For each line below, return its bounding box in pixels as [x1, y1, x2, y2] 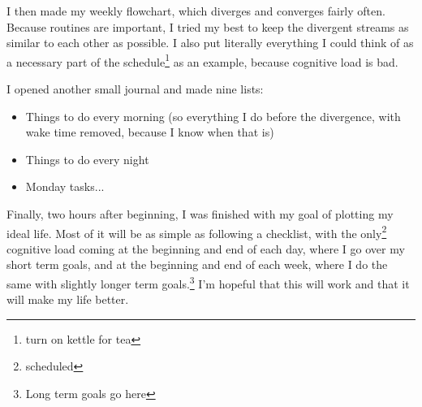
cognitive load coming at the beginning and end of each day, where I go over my [6, 240, 405, 257]
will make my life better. [6, 291, 129, 308]
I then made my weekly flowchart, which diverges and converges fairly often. [6, 2, 385, 19]
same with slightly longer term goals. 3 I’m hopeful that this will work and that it [6, 273, 410, 292]
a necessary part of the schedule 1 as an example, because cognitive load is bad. [6, 50, 398, 70]
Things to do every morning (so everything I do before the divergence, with [25, 107, 401, 124]
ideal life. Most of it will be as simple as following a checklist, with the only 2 [6, 222, 387, 241]
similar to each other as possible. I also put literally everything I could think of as [6, 34, 414, 51]
